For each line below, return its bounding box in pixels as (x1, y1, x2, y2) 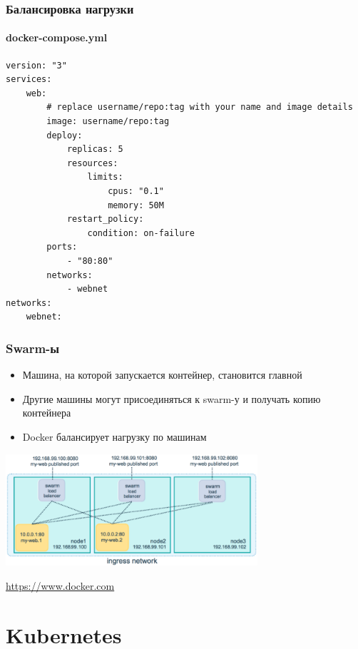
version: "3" (6, 60, 67, 71)
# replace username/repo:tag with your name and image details (46, 102, 353, 113)
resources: (66, 158, 118, 168)
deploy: (46, 130, 83, 140)
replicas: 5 (66, 144, 123, 155)
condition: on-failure (87, 228, 195, 238)
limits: (87, 172, 123, 183)
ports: (46, 242, 78, 252)
